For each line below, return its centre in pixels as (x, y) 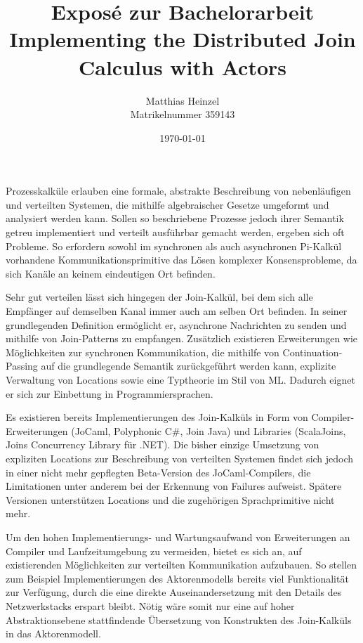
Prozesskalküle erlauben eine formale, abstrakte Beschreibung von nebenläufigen (178, 191)
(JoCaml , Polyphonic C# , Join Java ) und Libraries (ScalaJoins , (209, 430)
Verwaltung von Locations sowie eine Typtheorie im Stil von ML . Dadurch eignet (180, 379)
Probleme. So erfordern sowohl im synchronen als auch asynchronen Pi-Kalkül (174, 246)
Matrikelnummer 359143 (183, 114)
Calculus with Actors (183, 66)
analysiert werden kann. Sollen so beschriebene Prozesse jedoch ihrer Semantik (175, 218)
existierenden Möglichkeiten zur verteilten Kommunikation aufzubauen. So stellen (181, 565)
